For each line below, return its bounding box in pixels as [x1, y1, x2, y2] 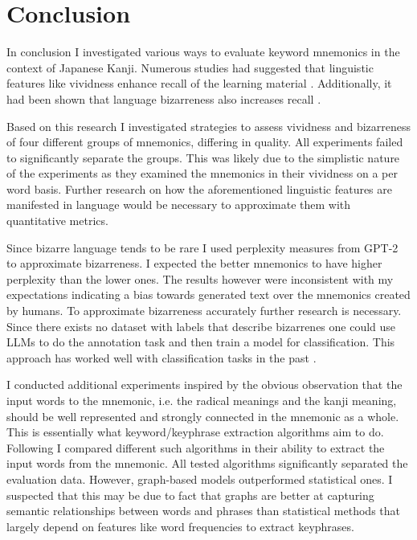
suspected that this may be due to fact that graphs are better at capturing [6, 486, 374, 503]
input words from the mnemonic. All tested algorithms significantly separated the [6, 455, 408, 472]
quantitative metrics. [6, 212, 108, 229]
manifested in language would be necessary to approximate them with [6, 196, 351, 213]
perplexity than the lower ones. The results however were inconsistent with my [6, 270, 394, 287]
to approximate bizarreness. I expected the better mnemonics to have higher [6, 255, 382, 272]
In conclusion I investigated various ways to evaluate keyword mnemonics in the [6, 43, 400, 60]
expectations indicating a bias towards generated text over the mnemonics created [6, 286, 411, 303]
